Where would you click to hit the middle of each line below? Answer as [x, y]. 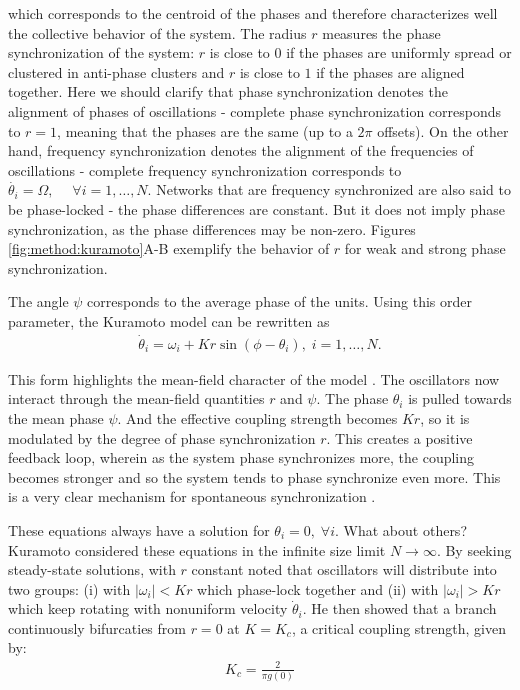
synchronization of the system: [101, 52]
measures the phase [381, 32]
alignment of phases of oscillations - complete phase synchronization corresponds [255, 110]
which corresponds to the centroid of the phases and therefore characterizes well [253, 13]
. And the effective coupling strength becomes [257, 417]
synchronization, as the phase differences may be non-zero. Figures [212, 228]
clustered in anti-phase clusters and [116, 71]
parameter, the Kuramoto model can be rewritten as [169, 320]
